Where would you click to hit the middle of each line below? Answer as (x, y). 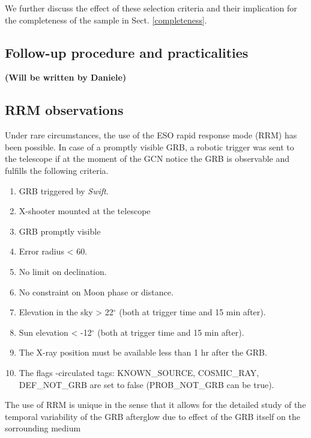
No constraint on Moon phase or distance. (96, 291)
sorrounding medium (43, 428)
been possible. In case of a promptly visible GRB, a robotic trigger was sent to (149, 147)
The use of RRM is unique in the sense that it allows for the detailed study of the (155, 405)
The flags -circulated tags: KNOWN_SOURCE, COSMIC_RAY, (139, 372)
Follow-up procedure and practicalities (127, 52)
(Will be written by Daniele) (66, 77)
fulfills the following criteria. (57, 170)
